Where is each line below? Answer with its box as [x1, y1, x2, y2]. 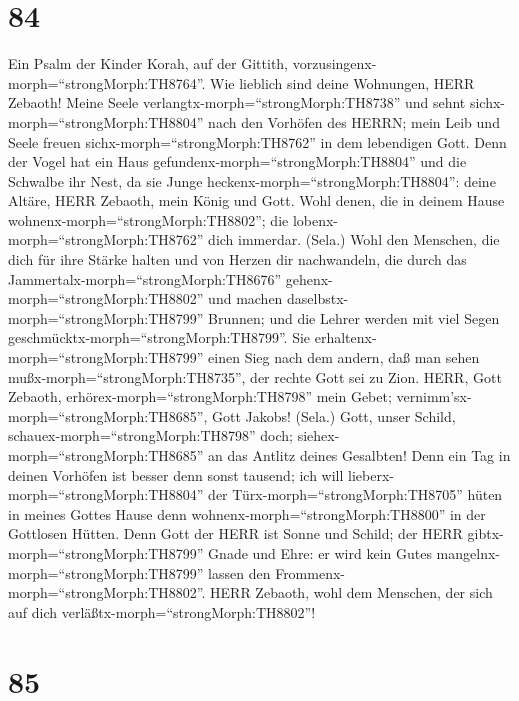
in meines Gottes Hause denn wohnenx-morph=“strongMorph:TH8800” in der [8, 503, 486, 524]
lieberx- [348, 464, 394, 485]
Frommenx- [275, 562, 345, 583]
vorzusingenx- [292, 53, 377, 74]
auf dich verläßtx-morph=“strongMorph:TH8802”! [8, 601, 316, 622]
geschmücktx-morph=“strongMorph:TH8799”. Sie [8, 327, 311, 348]
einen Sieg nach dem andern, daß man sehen [208, 347, 480, 368]
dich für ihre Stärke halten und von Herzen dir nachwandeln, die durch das [8, 249, 467, 270]
